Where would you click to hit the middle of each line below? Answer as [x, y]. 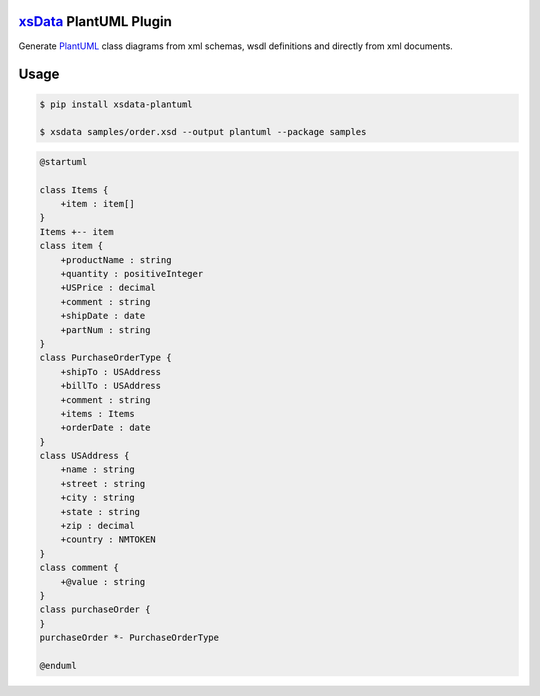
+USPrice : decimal [108, 288]
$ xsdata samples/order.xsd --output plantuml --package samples [203, 132]
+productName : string [116, 259]
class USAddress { [84, 456]
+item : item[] [97, 204]
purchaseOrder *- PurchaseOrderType [129, 638]
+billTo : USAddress [111, 386]
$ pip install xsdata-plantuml [116, 104]
